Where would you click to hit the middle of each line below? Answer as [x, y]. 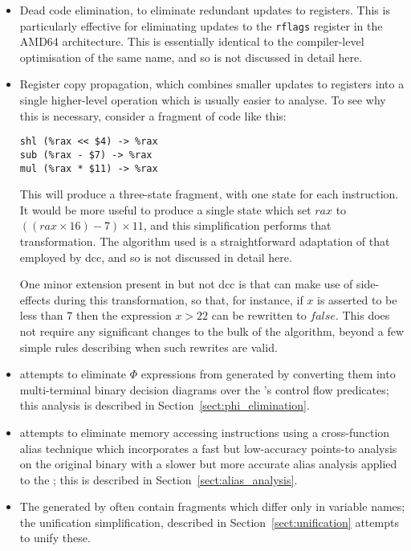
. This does [362, 315]
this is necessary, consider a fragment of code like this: [153, 115]
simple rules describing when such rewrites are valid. [149, 347]
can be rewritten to [259, 315]
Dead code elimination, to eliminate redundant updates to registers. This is [205, 10]
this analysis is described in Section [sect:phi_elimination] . [165, 405]
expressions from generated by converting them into [268, 374]
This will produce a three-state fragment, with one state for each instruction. [209, 194]
